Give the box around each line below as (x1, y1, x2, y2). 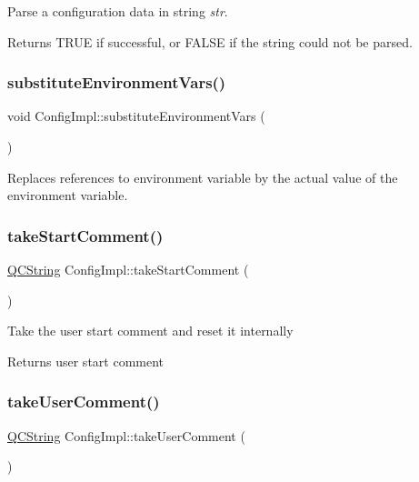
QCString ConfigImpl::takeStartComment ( (7, 260, 249, 278)
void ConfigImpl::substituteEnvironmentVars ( (7, 106, 265, 126)
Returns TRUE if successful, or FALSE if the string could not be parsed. (7, 32, 413, 51)
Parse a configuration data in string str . (7, 2, 228, 20)
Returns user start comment (7, 351, 165, 370)
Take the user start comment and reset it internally (7, 321, 294, 340)
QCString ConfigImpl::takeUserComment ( (7, 426, 245, 445)
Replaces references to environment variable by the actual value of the (7, 167, 398, 186)
